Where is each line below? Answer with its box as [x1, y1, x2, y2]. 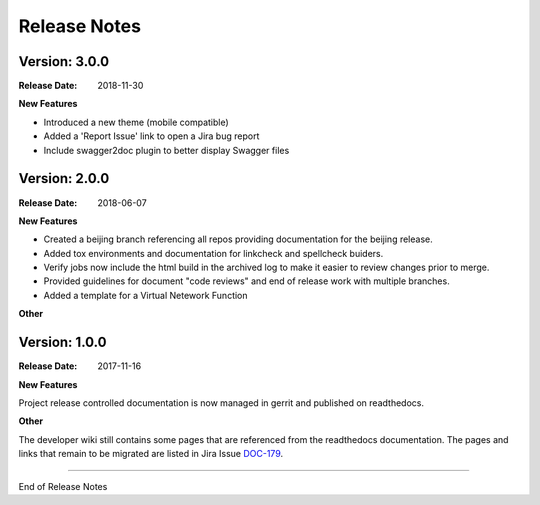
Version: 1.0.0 [18, 334, 107, 351]
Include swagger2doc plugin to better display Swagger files [43, 144, 290, 156]
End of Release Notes [18, 480, 108, 492]
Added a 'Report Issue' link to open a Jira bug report [43, 130, 260, 142]
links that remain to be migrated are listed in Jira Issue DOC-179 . [18, 448, 284, 460]
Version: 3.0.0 [18, 53, 110, 70]
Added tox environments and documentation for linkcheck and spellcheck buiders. [43, 247, 384, 259]
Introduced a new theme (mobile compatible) [43, 116, 229, 128]
